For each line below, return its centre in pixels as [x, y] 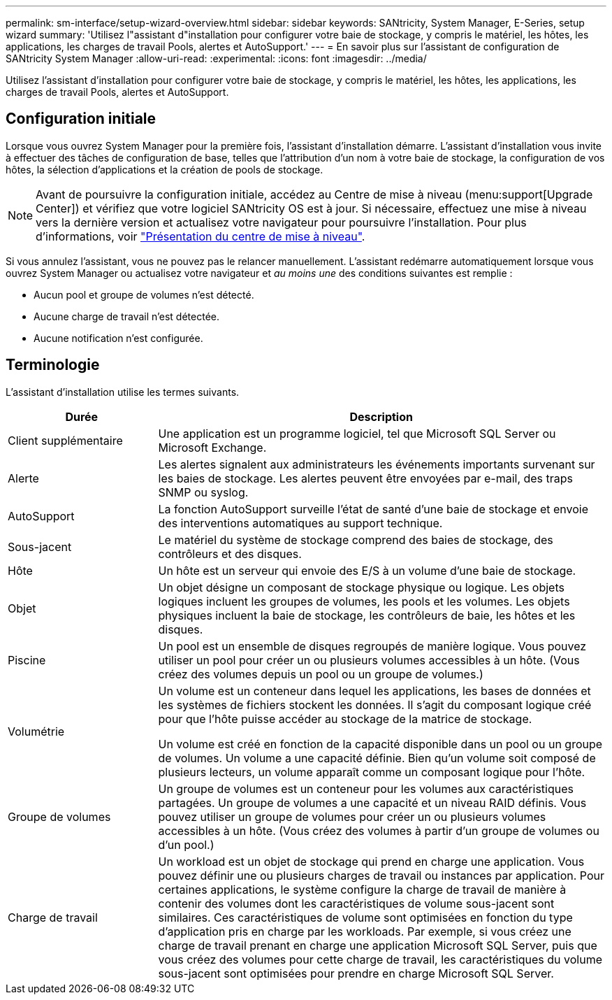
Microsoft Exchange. [212, 447]
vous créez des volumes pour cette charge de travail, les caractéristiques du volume [380, 959]
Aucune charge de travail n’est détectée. [126, 316]
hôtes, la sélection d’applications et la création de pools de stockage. [165, 169]
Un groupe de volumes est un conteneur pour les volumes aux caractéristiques [366, 788]
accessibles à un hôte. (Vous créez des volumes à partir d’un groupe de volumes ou [379, 830]
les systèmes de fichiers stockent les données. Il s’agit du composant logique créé [375, 705]
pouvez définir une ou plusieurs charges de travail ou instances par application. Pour [381, 875]
